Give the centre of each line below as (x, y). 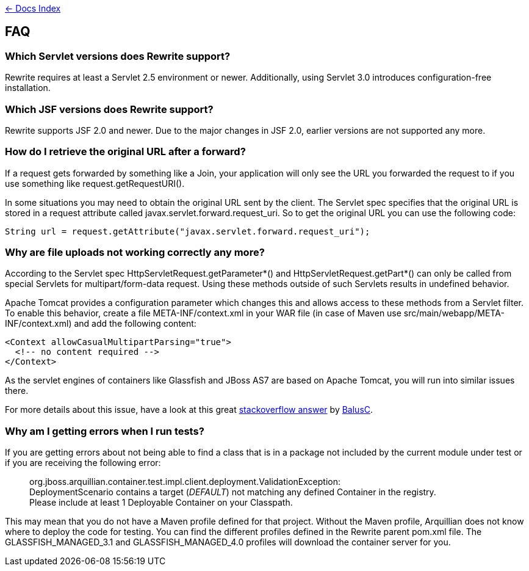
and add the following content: (135, 324)
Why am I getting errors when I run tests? (105, 431)
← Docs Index (33, 8)
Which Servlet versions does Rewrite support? (118, 56)
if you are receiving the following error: (83, 463)
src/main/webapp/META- (454, 313)
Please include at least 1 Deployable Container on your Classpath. (161, 503)
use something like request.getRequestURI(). (95, 183)
